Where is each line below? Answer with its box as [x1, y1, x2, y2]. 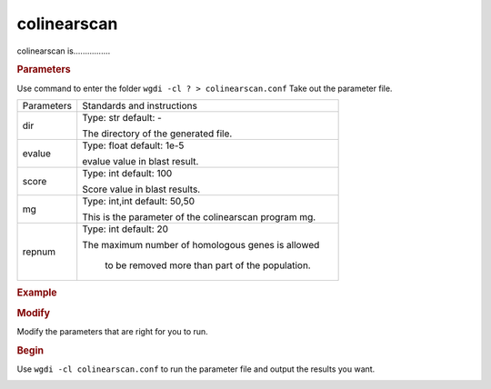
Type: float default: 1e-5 [82, 139, 185, 152]
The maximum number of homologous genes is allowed [82, 238, 320, 251]
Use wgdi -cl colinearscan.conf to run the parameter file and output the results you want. [16, 364, 376, 374]
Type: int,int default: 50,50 [82, 194, 195, 207]
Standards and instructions [82, 99, 197, 112]
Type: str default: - [82, 111, 163, 124]
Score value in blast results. [82, 183, 201, 195]
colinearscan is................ [16, 45, 111, 56]
